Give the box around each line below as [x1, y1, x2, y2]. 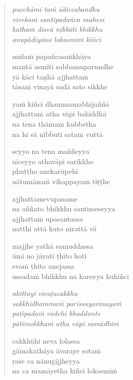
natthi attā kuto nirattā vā [12, 223, 97, 234]
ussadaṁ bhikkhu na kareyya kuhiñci [12, 270, 129, 281]
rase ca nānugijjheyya [12, 355, 80, 366]
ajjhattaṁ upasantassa [12, 213, 83, 224]
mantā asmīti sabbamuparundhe [12, 61, 113, 71]
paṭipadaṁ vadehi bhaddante [12, 308, 101, 318]
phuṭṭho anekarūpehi [12, 166, 78, 176]
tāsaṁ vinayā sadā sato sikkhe [12, 81, 108, 92]
